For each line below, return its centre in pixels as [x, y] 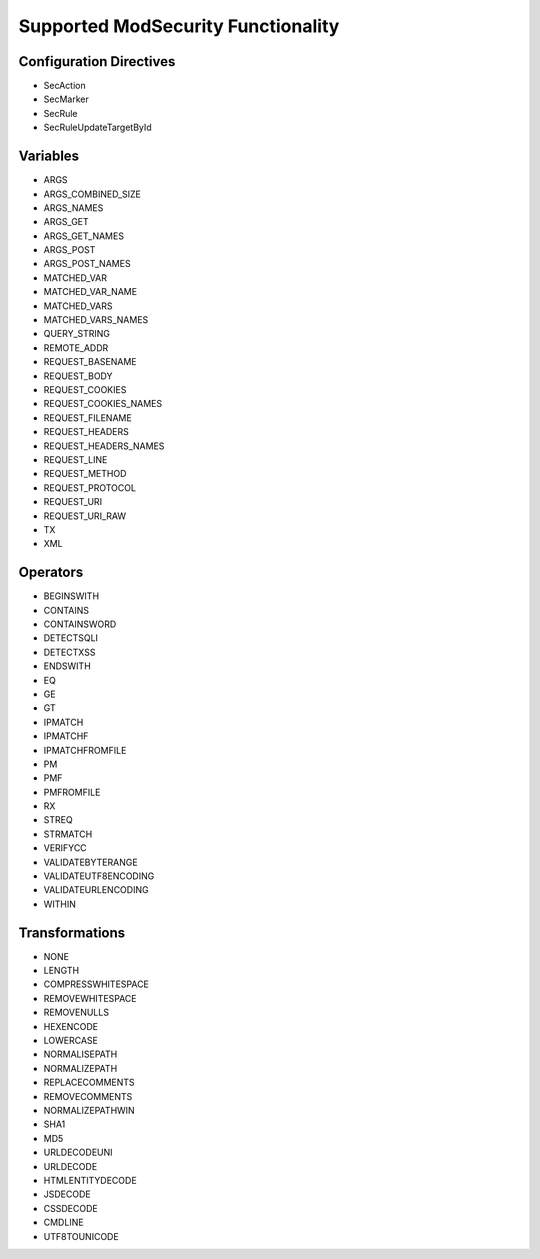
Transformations [72, 932]
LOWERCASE [71, 1041]
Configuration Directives [97, 61]
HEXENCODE [71, 1026]
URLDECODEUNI [78, 1152]
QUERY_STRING [76, 334]
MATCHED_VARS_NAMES [96, 320]
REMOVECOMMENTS [88, 1096]
